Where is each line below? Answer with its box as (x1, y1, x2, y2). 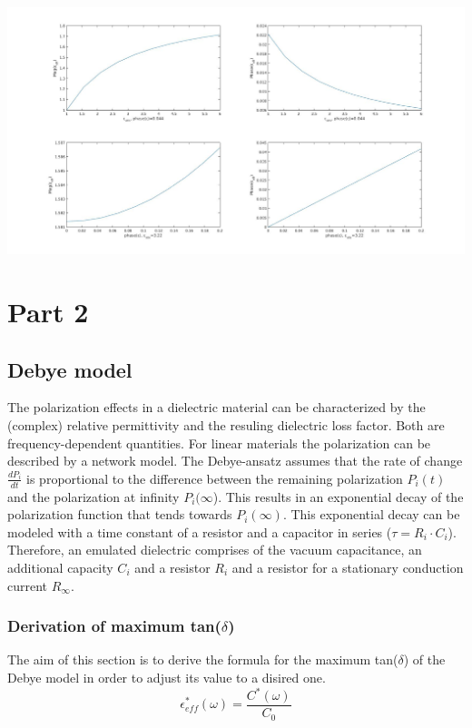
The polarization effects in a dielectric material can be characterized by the (7, 398, 426, 417)
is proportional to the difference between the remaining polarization (26, 468, 403, 487)
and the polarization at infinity (7, 487, 180, 506)
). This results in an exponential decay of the (212, 487, 464, 506)
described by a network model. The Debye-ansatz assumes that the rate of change (7, 451, 463, 470)
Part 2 (7, 292, 89, 330)
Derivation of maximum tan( (7, 615, 221, 637)
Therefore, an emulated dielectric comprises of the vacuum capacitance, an (7, 540, 422, 559)
